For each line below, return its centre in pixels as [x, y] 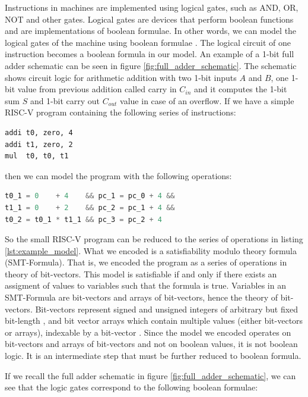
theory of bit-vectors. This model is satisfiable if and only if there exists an [141, 273]
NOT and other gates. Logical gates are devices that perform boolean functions [149, 19]
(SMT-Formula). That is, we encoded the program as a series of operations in [146, 262]
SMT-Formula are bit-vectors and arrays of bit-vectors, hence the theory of [141, 297]
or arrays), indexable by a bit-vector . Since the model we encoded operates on [148, 332]
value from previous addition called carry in [97, 89]
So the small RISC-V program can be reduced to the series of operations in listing [154, 239]
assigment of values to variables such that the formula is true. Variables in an [145, 285]
